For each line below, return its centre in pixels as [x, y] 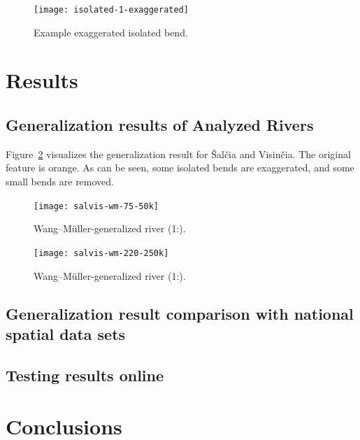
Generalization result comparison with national [180, 313]
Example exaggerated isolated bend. [111, 32]
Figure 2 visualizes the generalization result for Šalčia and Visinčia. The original [178, 154]
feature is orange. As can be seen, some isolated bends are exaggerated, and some [180, 168]
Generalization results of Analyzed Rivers [160, 125]
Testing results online [85, 375]
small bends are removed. [60, 182]
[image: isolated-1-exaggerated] [111, 10]
